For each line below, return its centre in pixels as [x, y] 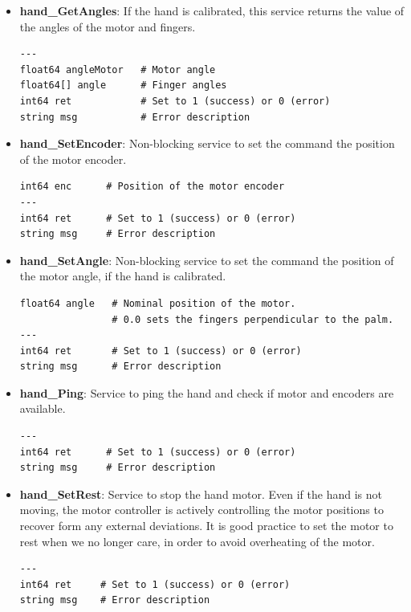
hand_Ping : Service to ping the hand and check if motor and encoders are [207, 392]
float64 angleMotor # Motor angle [118, 69]
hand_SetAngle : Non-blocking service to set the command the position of [207, 260]
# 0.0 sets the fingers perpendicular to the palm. [253, 319]
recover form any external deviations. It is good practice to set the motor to [206, 526]
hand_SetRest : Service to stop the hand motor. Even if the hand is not [201, 494]
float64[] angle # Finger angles [123, 86]
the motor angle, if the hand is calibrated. [123, 276]
